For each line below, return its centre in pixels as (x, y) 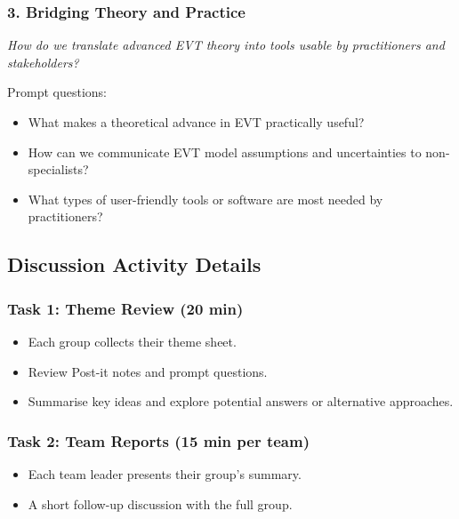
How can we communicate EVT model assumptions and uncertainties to (225, 152)
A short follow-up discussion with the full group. (160, 503)
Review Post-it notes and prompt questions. (148, 371)
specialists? (58, 169)
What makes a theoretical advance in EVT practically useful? (196, 122)
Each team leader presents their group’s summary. (165, 473)
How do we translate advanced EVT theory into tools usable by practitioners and (226, 45)
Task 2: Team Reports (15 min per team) (158, 440)
